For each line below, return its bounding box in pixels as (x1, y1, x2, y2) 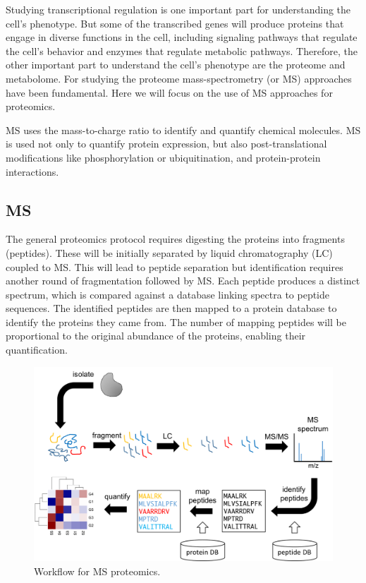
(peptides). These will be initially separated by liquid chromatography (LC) (6, 245, 333, 260)
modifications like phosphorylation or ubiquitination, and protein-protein (6, 150, 321, 164)
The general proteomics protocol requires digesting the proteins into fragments (6, 232, 345, 246)
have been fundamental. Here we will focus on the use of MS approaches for (6, 85, 333, 100)
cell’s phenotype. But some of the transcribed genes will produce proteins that (6, 16, 344, 30)
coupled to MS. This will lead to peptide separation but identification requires (6, 259, 343, 274)
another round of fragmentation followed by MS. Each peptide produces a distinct (6, 273, 360, 288)
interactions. (6, 164, 59, 179)
